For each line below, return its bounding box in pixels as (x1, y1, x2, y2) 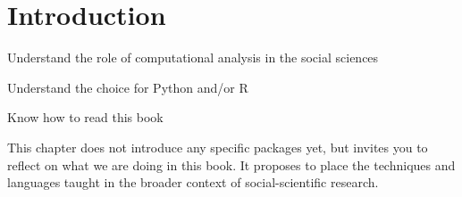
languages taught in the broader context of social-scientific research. (7, 173, 379, 192)
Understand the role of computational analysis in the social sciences (7, 48, 379, 67)
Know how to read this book (7, 108, 164, 127)
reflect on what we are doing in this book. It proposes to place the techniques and (7, 155, 456, 174)
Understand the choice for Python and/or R (7, 78, 248, 96)
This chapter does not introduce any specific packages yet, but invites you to (7, 137, 428, 156)
